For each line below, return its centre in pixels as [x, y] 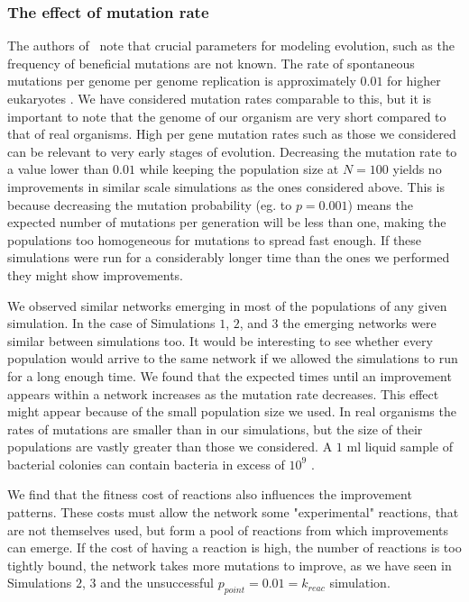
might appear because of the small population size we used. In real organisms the [232, 411]
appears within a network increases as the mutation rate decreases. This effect [223, 393]
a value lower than [58, 169]
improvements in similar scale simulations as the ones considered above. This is [226, 186]
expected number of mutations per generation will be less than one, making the [227, 222]
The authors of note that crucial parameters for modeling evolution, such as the [231, 46]
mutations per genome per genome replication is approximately [182, 81]
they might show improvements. [96, 274]
